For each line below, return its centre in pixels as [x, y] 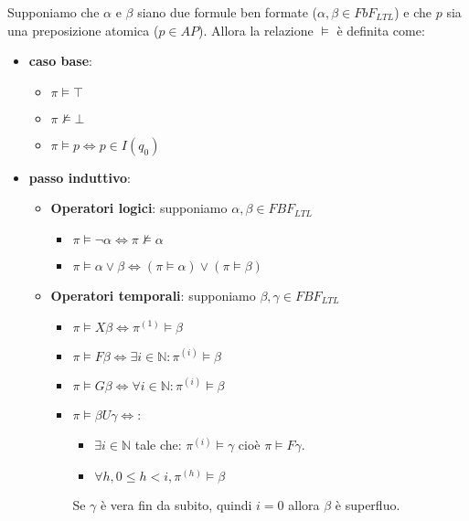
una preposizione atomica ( [83, 30]
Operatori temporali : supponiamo [153, 295]
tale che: [158, 445]
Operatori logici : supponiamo [139, 208]
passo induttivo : [80, 177]
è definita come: [381, 30]
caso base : [60, 61]
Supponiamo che [53, 12]
